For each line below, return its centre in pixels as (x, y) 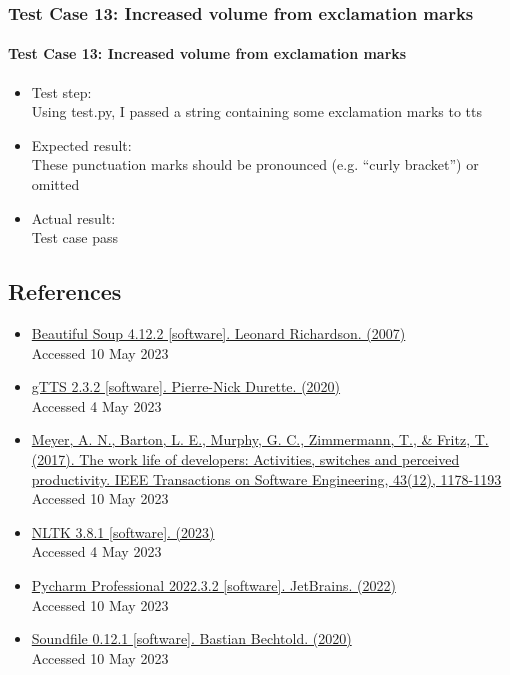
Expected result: (81, 144)
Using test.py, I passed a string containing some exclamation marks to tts (257, 111)
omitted (55, 184)
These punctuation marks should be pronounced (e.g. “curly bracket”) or (255, 164)
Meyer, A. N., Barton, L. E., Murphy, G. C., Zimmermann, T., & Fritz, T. (260, 439)
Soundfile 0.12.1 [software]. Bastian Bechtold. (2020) (191, 638)
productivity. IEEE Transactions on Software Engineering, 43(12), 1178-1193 (266, 478)
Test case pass (75, 237)
